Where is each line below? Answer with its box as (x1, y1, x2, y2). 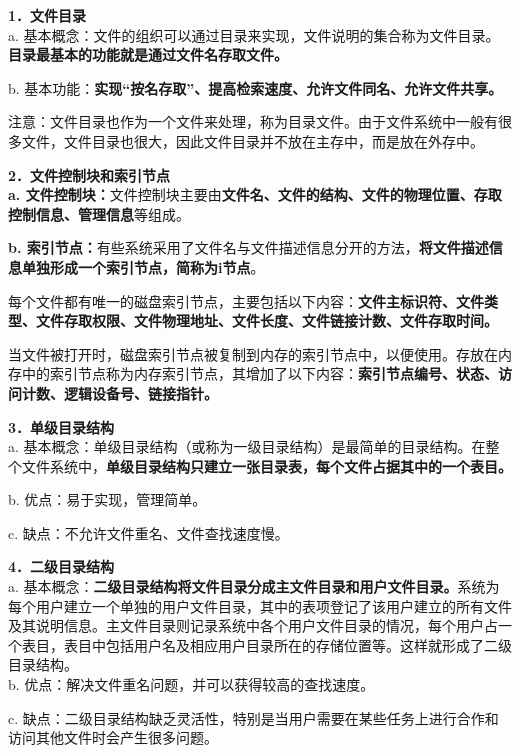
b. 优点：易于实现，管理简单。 (8, 489, 207, 510)
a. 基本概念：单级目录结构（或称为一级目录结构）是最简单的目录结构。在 (8, 436, 486, 457)
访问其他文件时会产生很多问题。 (8, 727, 218, 748)
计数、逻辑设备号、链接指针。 (21, 382, 218, 403)
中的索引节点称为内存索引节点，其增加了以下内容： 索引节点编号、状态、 (21, 363, 498, 384)
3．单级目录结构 (8, 416, 115, 437)
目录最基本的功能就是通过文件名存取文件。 (8, 44, 288, 65)
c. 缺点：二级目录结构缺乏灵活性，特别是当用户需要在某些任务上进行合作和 (8, 707, 499, 728)
